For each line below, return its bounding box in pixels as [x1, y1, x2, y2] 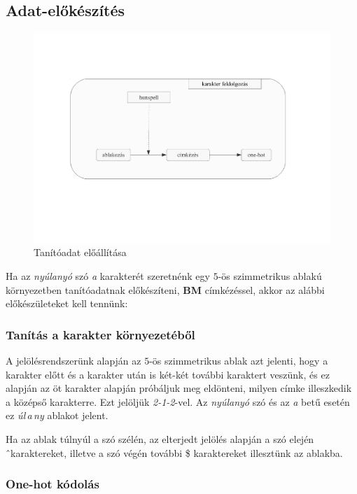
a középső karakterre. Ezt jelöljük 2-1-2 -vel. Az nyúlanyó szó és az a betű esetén [6, 394, 350, 409]
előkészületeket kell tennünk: [6, 296, 128, 311]
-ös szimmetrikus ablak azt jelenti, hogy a [149, 353, 328, 368]
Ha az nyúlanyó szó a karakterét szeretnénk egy [6, 269, 210, 283]
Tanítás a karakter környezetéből [6, 325, 195, 343]
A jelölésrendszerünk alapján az [6, 353, 141, 368]
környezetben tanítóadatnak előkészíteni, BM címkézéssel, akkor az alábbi [6, 282, 325, 297]
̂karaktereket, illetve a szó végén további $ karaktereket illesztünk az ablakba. [6, 445, 343, 460]
